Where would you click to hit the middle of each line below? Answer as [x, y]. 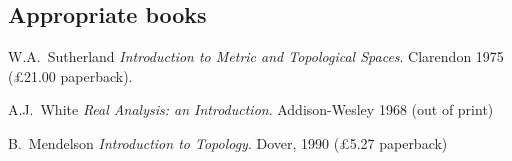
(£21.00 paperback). [70, 75]
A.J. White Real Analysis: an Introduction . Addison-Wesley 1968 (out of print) [251, 109]
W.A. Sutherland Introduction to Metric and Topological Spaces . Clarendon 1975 [256, 56]
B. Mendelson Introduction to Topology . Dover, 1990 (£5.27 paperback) [228, 142]
